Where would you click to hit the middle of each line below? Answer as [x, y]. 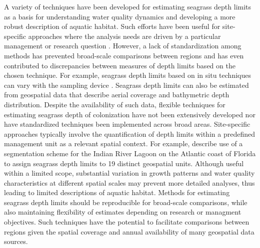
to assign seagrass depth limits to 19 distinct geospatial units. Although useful [124, 163]
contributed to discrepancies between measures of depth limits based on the [120, 65]
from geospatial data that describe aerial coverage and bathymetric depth [117, 95]
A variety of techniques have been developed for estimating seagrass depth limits [128, 6]
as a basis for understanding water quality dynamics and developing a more [120, 16]
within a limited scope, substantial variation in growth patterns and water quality [129, 173]
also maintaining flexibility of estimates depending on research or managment [123, 212]
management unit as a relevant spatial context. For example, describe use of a [123, 143]
